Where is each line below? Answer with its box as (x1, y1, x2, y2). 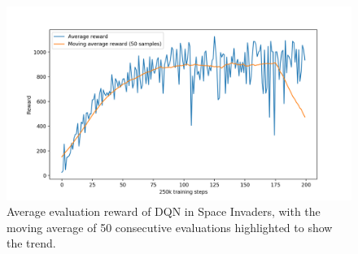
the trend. (7, 235, 56, 252)
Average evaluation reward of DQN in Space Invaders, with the (7, 203, 321, 220)
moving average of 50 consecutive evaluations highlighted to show (7, 218, 333, 235)
